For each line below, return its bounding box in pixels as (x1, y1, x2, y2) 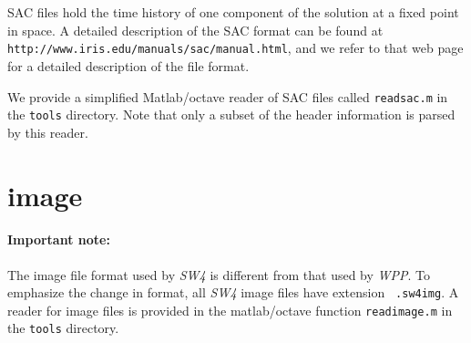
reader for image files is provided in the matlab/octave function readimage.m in (7, 300, 453, 319)
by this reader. (7, 122, 88, 141)
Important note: (7, 230, 110, 249)
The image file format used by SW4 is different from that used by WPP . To (7, 265, 431, 284)
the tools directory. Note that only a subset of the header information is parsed (7, 105, 456, 124)
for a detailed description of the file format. (7, 56, 250, 75)
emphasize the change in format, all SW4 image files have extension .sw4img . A (7, 283, 459, 302)
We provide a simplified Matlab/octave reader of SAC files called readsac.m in (7, 87, 448, 106)
